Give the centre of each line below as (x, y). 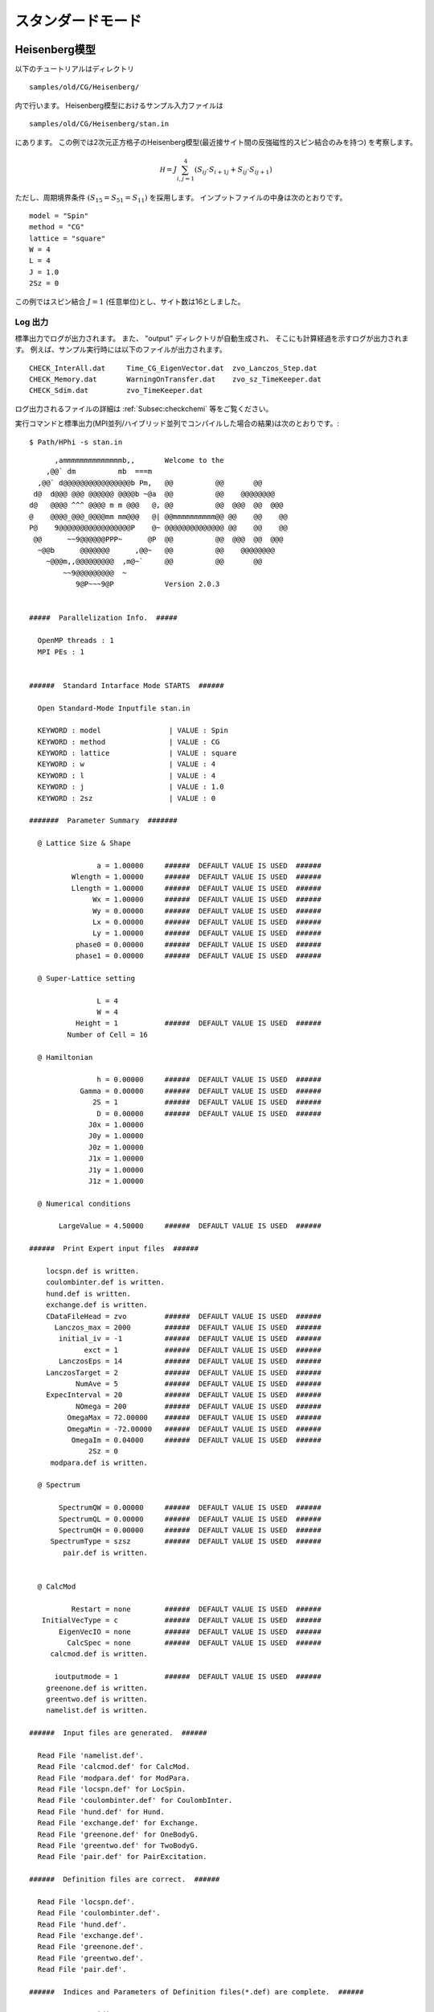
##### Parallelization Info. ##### (104, 618)
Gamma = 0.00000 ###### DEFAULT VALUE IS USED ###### (201, 1091)
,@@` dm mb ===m (99, 472)
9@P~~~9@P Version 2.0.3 (147, 584)
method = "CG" (57, 227)
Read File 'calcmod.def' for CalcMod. (114, 1767)
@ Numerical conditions (84, 1204)
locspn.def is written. (92, 1271)
